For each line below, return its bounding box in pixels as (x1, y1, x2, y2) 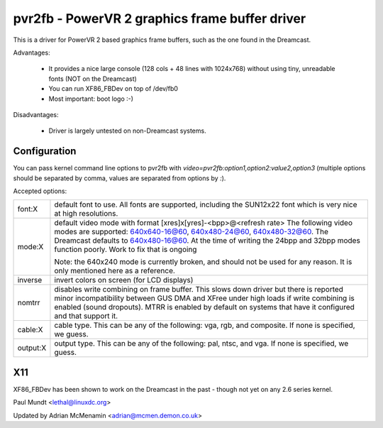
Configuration (13, 146, 77, 158)
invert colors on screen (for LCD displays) (54, 275, 194, 285)
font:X (17, 204, 38, 214)
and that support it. (54, 311, 118, 321)
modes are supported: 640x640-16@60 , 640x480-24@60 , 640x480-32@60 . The (54, 227, 329, 237)
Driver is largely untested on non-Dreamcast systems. (48, 126, 206, 135)
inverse (17, 275, 43, 285)
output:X (17, 343, 47, 353)
